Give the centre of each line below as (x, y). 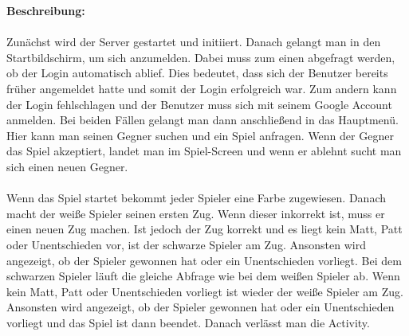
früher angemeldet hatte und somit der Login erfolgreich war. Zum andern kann (202, 88)
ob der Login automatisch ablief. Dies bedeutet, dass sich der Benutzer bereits (197, 73)
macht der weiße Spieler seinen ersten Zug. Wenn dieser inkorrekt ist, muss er (196, 213)
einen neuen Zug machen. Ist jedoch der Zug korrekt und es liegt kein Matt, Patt (204, 229)
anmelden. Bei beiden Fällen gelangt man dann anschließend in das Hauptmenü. (203, 120)
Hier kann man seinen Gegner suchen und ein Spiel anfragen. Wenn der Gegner (200, 135)
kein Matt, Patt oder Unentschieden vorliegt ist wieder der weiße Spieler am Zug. (205, 291)
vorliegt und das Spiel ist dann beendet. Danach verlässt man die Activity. (188, 322)
